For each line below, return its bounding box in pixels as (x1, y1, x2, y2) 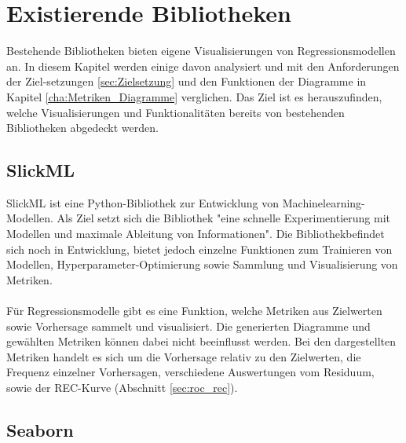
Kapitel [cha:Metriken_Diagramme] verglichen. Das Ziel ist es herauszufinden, (6, 88, 382, 104)
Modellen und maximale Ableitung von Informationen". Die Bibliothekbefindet (6, 225, 385, 242)
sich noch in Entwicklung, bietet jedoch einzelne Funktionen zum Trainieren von (6, 240, 393, 257)
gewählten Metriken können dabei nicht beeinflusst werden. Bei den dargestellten (6, 333, 396, 350)
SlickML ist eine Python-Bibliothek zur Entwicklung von (6, 194, 280, 211)
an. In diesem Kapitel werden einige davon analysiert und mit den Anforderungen (6, 57, 400, 74)
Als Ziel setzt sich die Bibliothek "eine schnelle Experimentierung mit (57, 210, 390, 226)
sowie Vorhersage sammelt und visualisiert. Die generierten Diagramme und (6, 317, 371, 334)
